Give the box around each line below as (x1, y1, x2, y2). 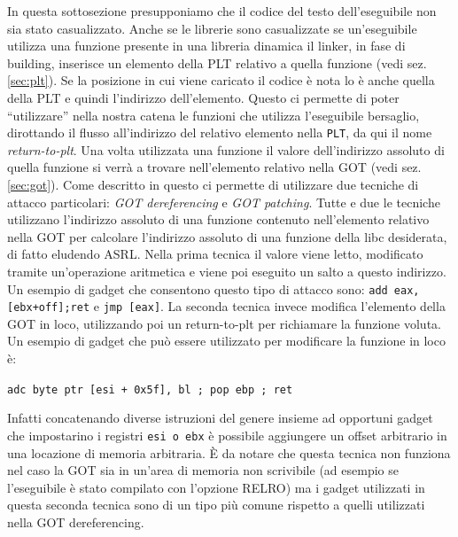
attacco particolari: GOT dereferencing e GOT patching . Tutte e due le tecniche (7, 192, 440, 211)
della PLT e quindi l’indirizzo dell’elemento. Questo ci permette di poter (7, 88, 400, 106)
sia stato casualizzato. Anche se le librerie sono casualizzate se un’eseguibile (7, 19, 417, 37)
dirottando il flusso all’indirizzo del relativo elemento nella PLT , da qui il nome (7, 123, 432, 142)
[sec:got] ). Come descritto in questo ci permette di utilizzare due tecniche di (7, 175, 419, 193)
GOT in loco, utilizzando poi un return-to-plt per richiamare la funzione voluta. (7, 314, 441, 332)
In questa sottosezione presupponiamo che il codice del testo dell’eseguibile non (7, 2, 437, 19)
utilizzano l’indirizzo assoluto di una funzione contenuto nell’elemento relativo (7, 210, 430, 229)
